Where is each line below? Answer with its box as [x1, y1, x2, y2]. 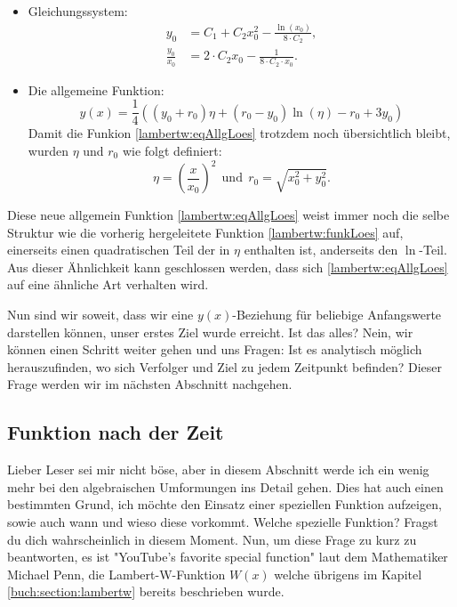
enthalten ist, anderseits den [244, 240, 398, 259]
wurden [28, 141, 68, 159]
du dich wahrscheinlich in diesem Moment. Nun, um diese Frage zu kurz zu [7, 530, 417, 548]
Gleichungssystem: [28, 2, 128, 20]
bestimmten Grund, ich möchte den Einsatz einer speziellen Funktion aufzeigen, [7, 495, 442, 514]
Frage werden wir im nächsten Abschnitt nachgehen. [7, 375, 293, 393]
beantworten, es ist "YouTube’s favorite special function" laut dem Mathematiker [7, 547, 448, 566]
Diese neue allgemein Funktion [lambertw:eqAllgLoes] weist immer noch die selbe [7, 206, 450, 224]
